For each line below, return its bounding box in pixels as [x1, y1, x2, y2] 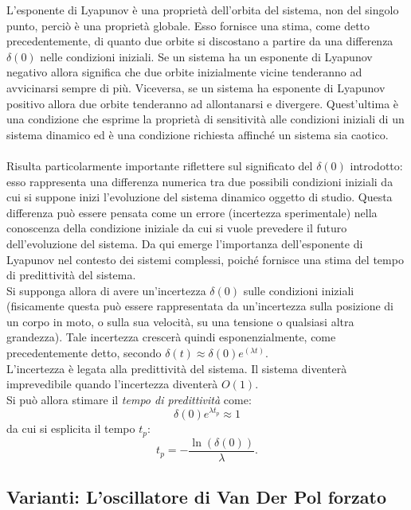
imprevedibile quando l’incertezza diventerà [6, 376, 218, 392]
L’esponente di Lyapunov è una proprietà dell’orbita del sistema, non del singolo [6, 2, 399, 18]
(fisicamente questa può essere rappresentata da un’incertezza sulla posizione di [6, 298, 393, 314]
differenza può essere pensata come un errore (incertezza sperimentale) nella [6, 204, 378, 220]
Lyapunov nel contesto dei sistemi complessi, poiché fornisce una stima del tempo [6, 251, 404, 267]
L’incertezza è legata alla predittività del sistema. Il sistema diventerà [6, 360, 347, 376]
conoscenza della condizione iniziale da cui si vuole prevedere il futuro [6, 220, 347, 236]
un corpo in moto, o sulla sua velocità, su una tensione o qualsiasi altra [6, 313, 354, 329]
